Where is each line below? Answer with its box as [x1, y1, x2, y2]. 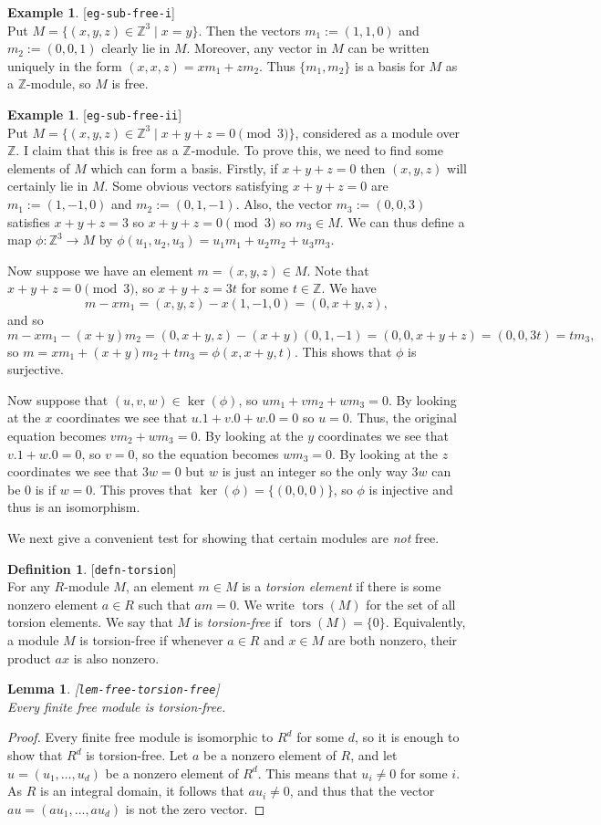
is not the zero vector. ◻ [125, 799, 265, 818]
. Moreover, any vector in [186, 38, 327, 57]
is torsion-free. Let [86, 746, 189, 765]
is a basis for [355, 56, 425, 75]
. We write [235, 594, 295, 613]
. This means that [257, 763, 357, 782]
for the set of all [366, 594, 456, 613]
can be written [347, 38, 430, 57]
